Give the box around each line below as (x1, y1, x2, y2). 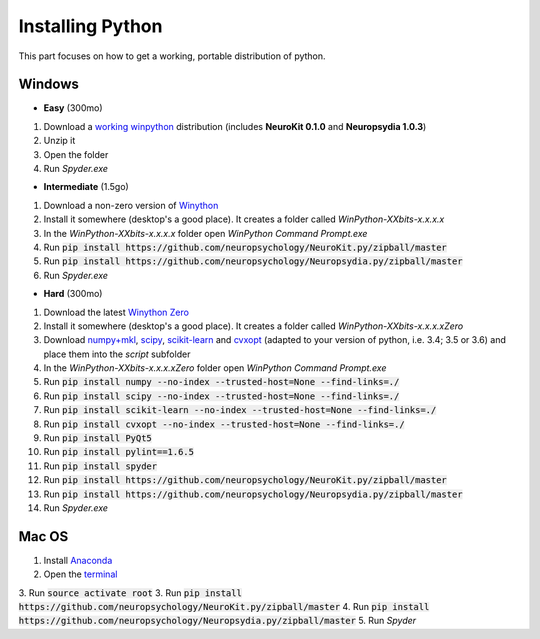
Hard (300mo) (43, 288, 103, 300)
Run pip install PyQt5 (43, 432, 152, 444)
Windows (18, 76, 79, 93)
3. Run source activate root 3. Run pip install (18, 586, 242, 599)
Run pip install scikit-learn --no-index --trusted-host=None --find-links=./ (43, 404, 437, 416)
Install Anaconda (43, 554, 113, 566)
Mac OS (18, 528, 69, 545)
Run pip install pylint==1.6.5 (43, 446, 195, 458)
